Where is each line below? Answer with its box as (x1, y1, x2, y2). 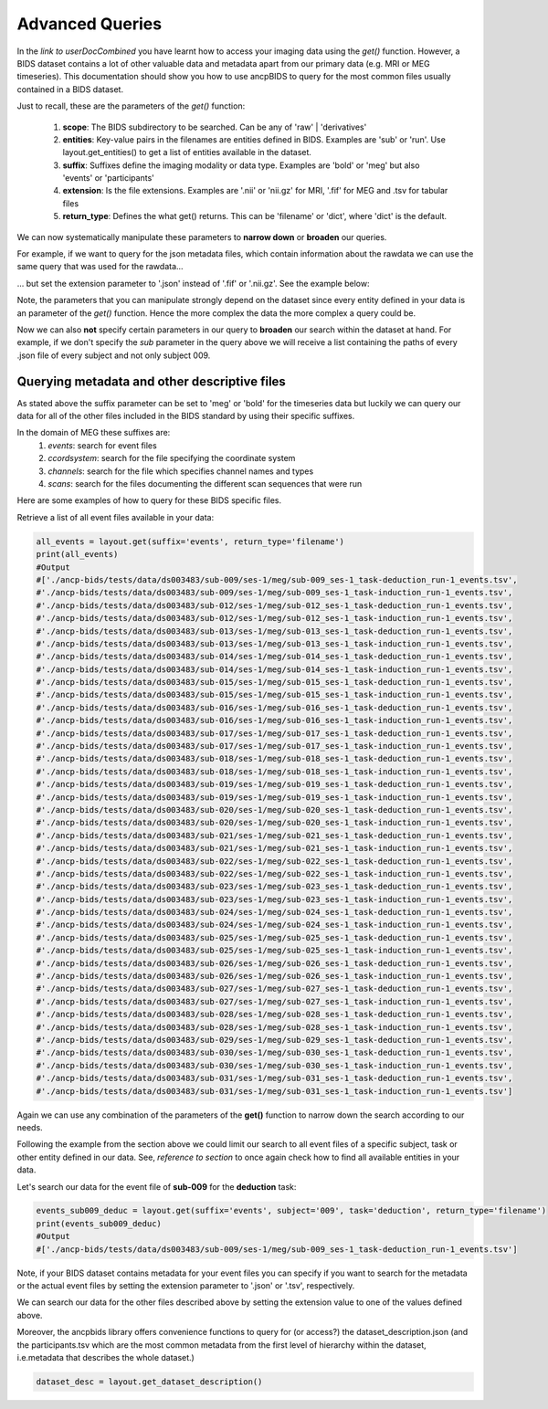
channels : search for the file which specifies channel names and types (47, 466, 314, 477)
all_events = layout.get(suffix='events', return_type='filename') (36, 536, 345, 547)
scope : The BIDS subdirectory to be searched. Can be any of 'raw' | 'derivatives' (62, 121, 367, 132)
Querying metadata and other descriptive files (16, 373, 287, 389)
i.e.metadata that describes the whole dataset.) (16, 1351, 195, 1362)
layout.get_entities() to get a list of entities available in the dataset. (62, 147, 312, 158)
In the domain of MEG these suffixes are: (16, 427, 171, 438)
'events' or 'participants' (62, 173, 154, 184)
